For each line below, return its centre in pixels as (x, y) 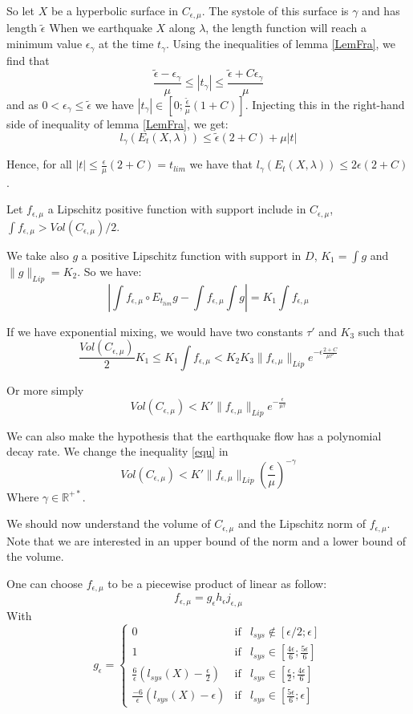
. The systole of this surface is (275, 10)
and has (381, 10)
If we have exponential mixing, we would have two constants (155, 331)
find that (28, 60)
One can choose (45, 583)
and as (22, 104)
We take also (38, 255)
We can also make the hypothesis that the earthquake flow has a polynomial (194, 435)
